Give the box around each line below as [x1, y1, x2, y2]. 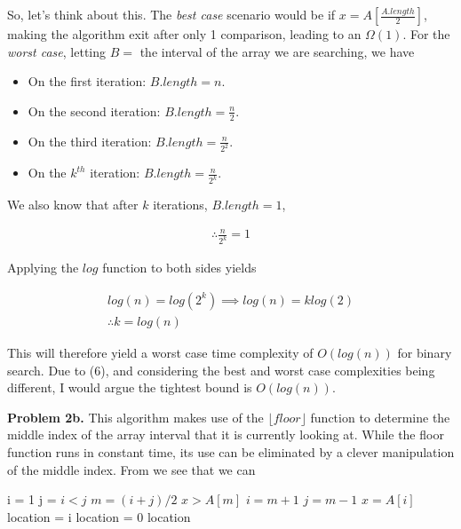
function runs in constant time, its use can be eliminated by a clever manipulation [7, 443, 455, 461]
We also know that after [7, 195, 139, 214]
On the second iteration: [28, 101, 161, 120]
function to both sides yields [102, 258, 257, 277]
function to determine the [310, 407, 450, 426]
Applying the [7, 258, 79, 277]
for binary [397, 343, 452, 362]
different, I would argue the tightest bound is [7, 378, 252, 397]
